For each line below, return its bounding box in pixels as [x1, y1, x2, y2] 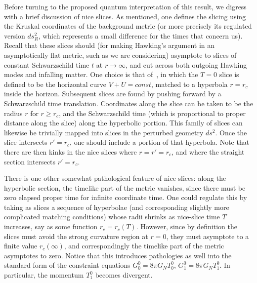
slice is [219, 69, 239, 80]
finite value [4, 241, 38, 251]
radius [4, 108, 23, 118]
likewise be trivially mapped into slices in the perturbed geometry [4, 127, 204, 137]
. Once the [215, 127, 247, 137]
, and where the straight [171, 146, 245, 157]
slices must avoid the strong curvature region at [4, 231, 148, 241]
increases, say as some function [4, 221, 97, 232]
